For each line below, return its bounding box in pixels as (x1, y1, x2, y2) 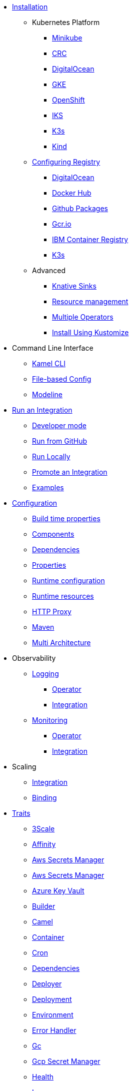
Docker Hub (52, 189, 91, 197)
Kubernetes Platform (32, 18, 100, 27)
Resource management (52, 297, 128, 306)
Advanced (32, 266, 65, 275)
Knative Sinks (52, 282, 96, 290)
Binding (32, 793, 57, 802)
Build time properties (32, 514, 100, 523)
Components (32, 530, 74, 538)
